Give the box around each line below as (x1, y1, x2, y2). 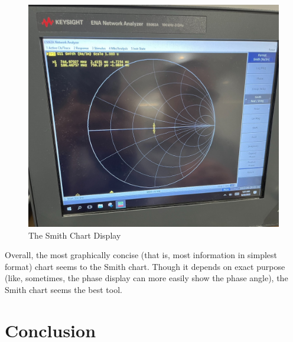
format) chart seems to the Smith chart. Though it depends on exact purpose (5, 260, 285, 272)
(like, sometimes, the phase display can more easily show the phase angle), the (5, 272, 288, 284)
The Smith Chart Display (28, 229, 121, 241)
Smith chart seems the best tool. (5, 283, 122, 295)
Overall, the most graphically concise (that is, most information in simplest (5, 249, 278, 261)
